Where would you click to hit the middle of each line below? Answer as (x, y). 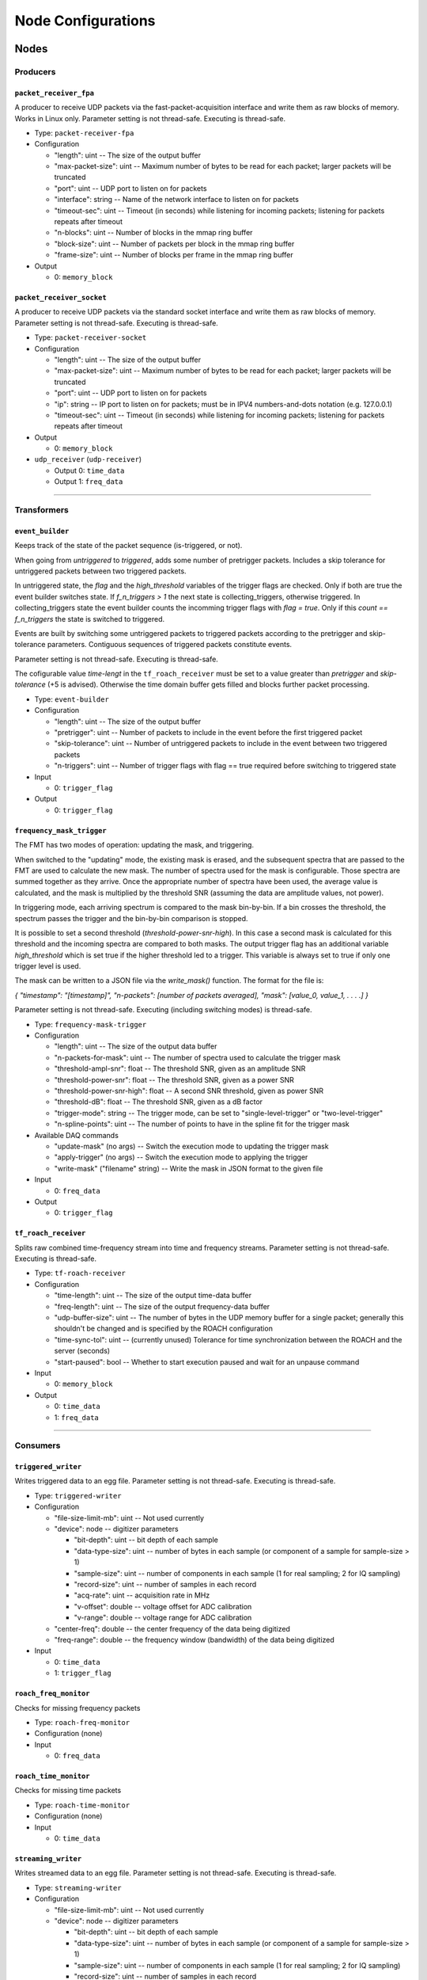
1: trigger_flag (83, 1673)
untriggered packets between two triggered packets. (100, 571)
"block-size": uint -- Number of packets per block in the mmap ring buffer (174, 244)
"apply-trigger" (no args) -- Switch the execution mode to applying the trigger (181, 1157)
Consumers (38, 1445)
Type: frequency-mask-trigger (91, 1024)
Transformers (42, 510)
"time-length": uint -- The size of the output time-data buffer (153, 1296)
